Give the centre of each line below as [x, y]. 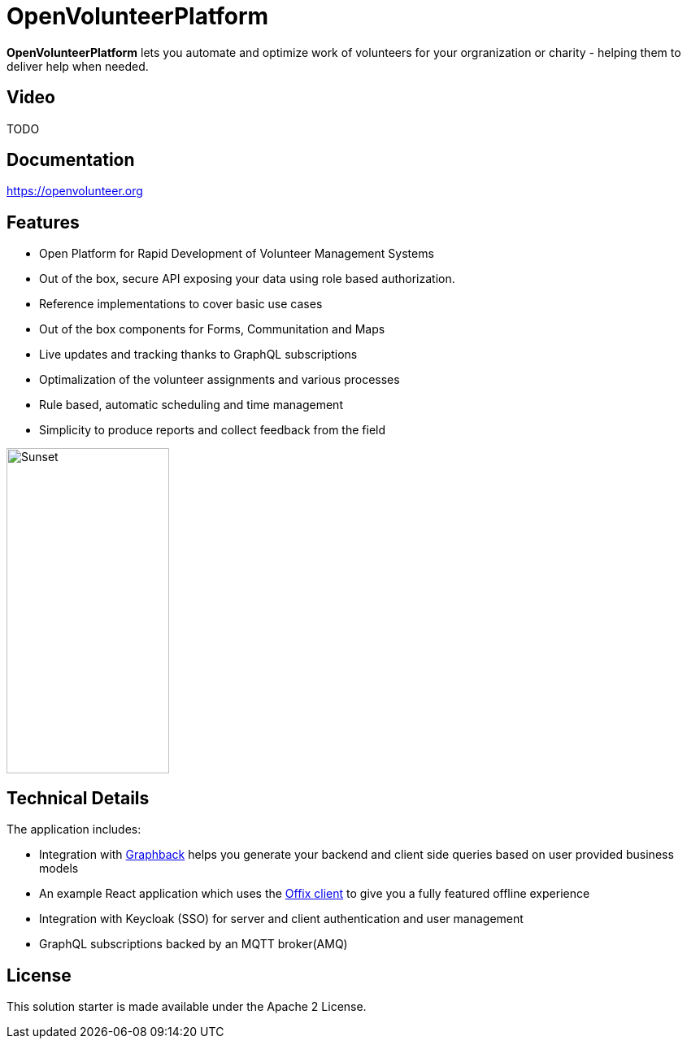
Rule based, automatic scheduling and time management [191, 405]
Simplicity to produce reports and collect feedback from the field [213, 430]
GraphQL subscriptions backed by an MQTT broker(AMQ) [193, 944]
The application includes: [74, 829]
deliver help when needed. [78, 66]
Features [43, 222]
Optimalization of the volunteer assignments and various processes [220, 380]
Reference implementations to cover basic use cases [181, 304]
